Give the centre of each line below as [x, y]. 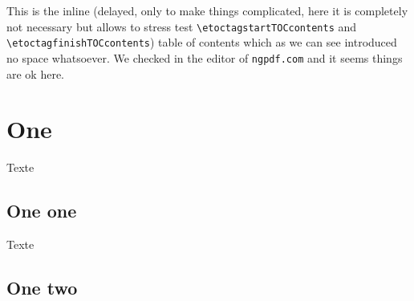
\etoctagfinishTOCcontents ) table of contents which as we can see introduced [202, 42]
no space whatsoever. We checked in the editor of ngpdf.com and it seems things [205, 57]
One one [42, 211]
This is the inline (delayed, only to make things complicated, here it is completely [207, 10]
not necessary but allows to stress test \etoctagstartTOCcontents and [182, 26]
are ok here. [36, 73]
